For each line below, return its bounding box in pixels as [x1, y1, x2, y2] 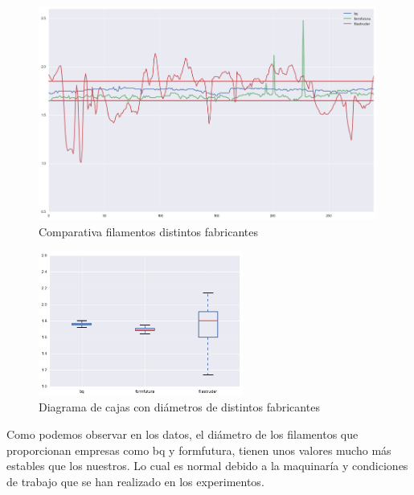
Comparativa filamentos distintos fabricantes [39, 223, 258, 239]
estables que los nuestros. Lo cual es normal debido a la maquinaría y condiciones [6, 457, 408, 474]
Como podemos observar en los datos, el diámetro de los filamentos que [6, 425, 359, 442]
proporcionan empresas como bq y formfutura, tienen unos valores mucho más [6, 441, 391, 458]
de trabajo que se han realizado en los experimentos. [6, 472, 264, 489]
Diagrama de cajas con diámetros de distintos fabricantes [39, 399, 320, 415]
